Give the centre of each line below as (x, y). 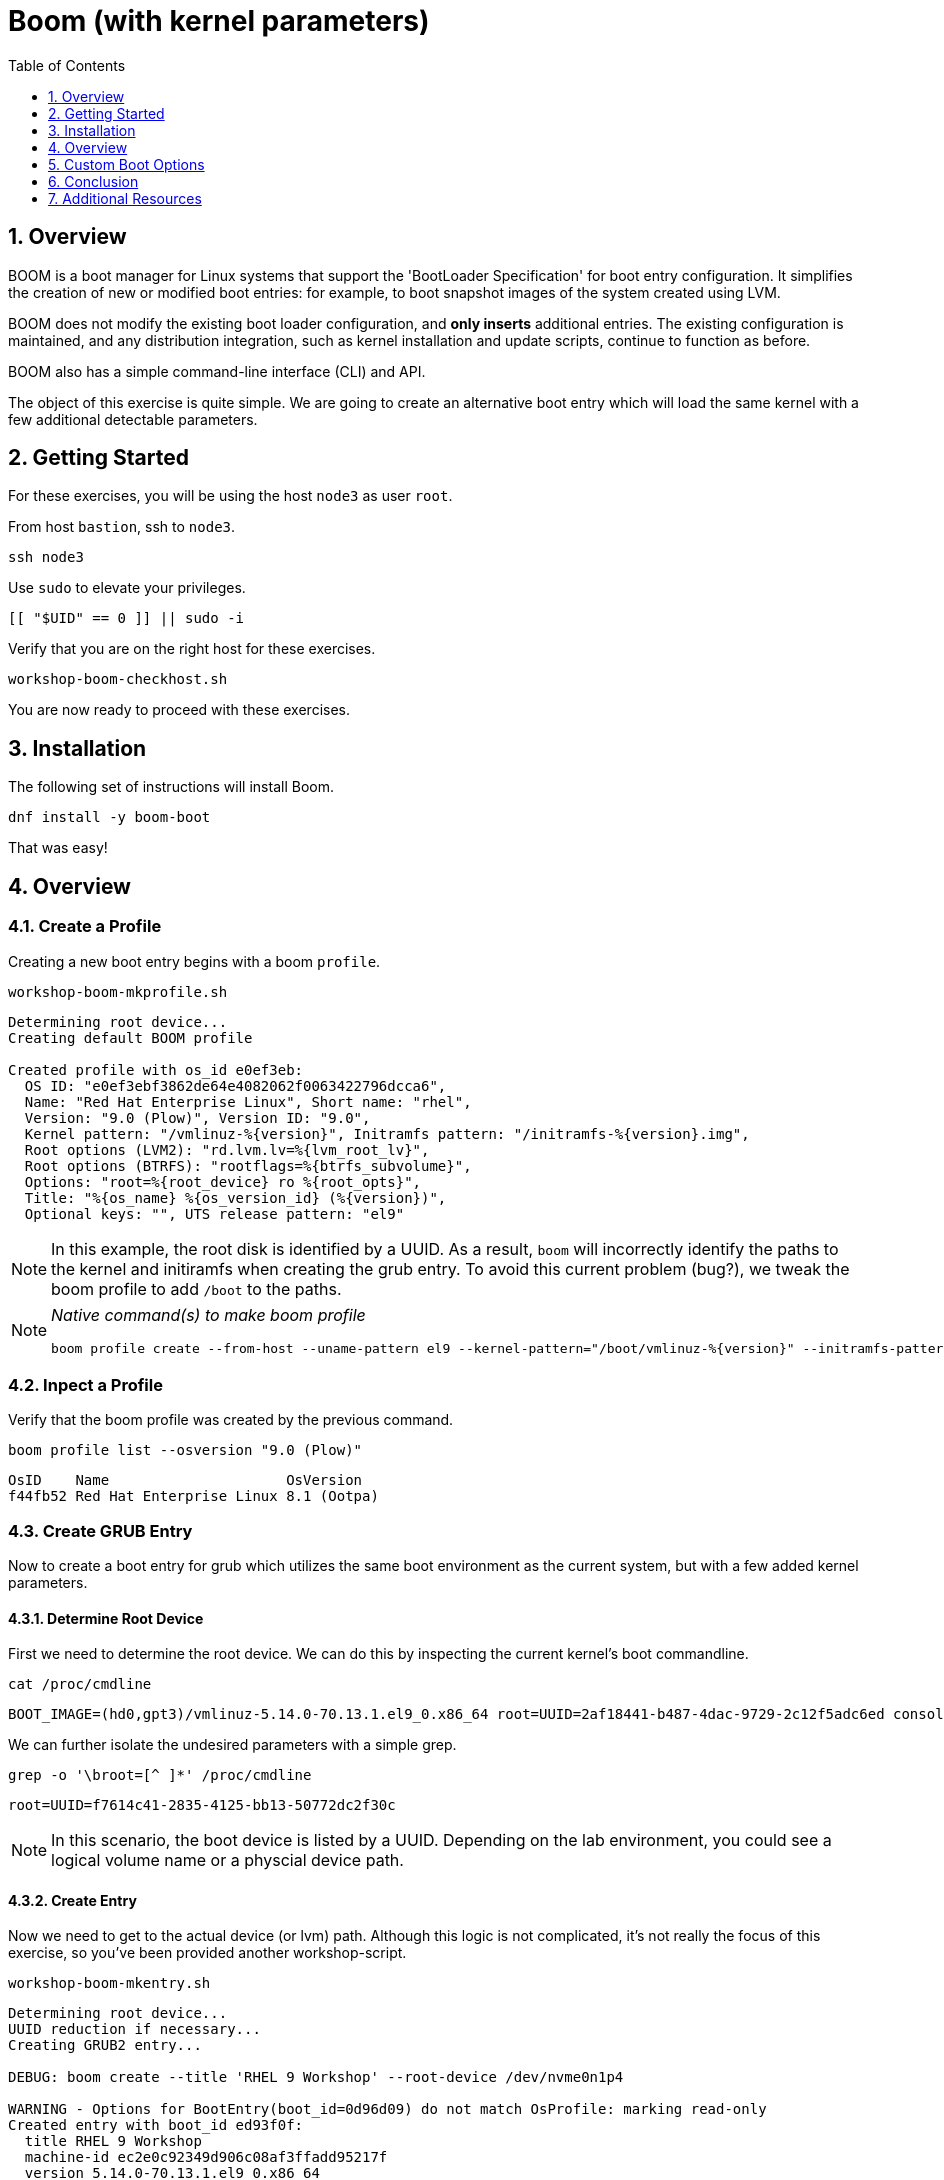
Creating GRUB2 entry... (105, 2045)
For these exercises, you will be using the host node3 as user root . (230, 496)
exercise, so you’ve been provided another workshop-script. (207, 1953)
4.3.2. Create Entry (72, 1900)
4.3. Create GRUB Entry (100, 1530)
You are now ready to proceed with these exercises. (179, 710)
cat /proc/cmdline (80, 1684)
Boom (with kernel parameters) (219, 21)
